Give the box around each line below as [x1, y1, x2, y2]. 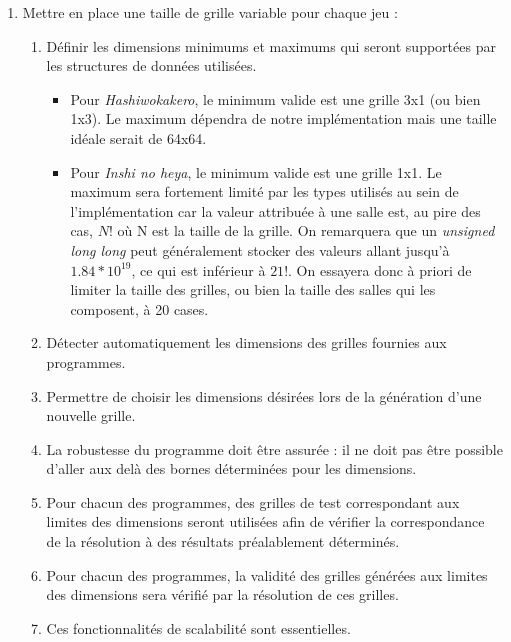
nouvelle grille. [46, 405, 136, 426]
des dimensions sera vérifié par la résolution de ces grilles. [46, 584, 399, 605]
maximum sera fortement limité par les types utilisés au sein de [70, 181, 459, 202]
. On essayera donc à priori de [288, 259, 472, 280]
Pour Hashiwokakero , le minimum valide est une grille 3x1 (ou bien [70, 88, 481, 109]
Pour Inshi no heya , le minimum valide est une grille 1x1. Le [70, 161, 442, 182]
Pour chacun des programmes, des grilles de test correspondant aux [46, 491, 460, 512]
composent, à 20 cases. [70, 298, 209, 319]
